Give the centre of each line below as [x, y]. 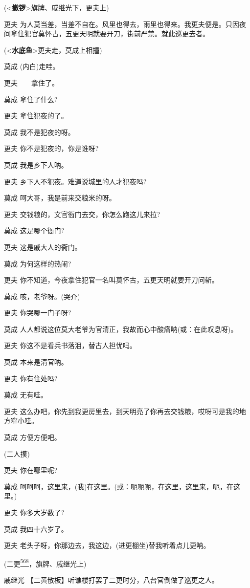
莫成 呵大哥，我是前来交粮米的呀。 [60, 198]
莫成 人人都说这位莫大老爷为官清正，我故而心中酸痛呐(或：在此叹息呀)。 [121, 329]
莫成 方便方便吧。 [33, 437]
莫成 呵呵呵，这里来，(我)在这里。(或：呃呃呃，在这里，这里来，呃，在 [119, 486]
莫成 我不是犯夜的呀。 [39, 132]
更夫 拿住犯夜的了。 [36, 116]
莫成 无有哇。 [26, 395]
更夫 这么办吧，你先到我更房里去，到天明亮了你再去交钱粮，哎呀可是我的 [122, 411]
